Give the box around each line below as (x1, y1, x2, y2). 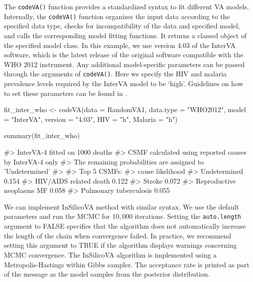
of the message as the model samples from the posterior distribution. (4, 269, 210, 279)
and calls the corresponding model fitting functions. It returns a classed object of (4, 30, 247, 40)
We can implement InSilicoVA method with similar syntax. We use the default (4, 201, 239, 211)
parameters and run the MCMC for (4, 211, 110, 221)
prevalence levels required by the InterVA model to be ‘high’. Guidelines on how (4, 78, 243, 88)
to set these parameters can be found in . (4, 88, 127, 98)
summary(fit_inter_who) (4, 130, 80, 141)
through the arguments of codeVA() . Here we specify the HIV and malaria (4, 69, 227, 79)
